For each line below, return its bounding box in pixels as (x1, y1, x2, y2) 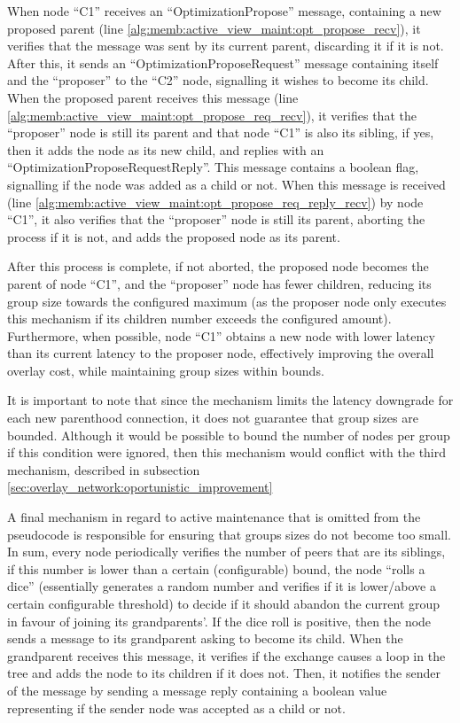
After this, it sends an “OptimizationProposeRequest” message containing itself (7, 53, 439, 72)
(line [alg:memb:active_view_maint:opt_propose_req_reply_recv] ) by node (7, 192, 424, 211)
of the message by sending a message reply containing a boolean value (7, 680, 387, 699)
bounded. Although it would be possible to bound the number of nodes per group (7, 425, 450, 444)
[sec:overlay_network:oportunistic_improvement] (7, 478, 273, 496)
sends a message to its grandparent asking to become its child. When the (7, 629, 403, 648)
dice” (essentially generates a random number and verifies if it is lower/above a (7, 577, 436, 595)
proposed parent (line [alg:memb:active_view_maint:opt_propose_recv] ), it (7, 19, 421, 37)
